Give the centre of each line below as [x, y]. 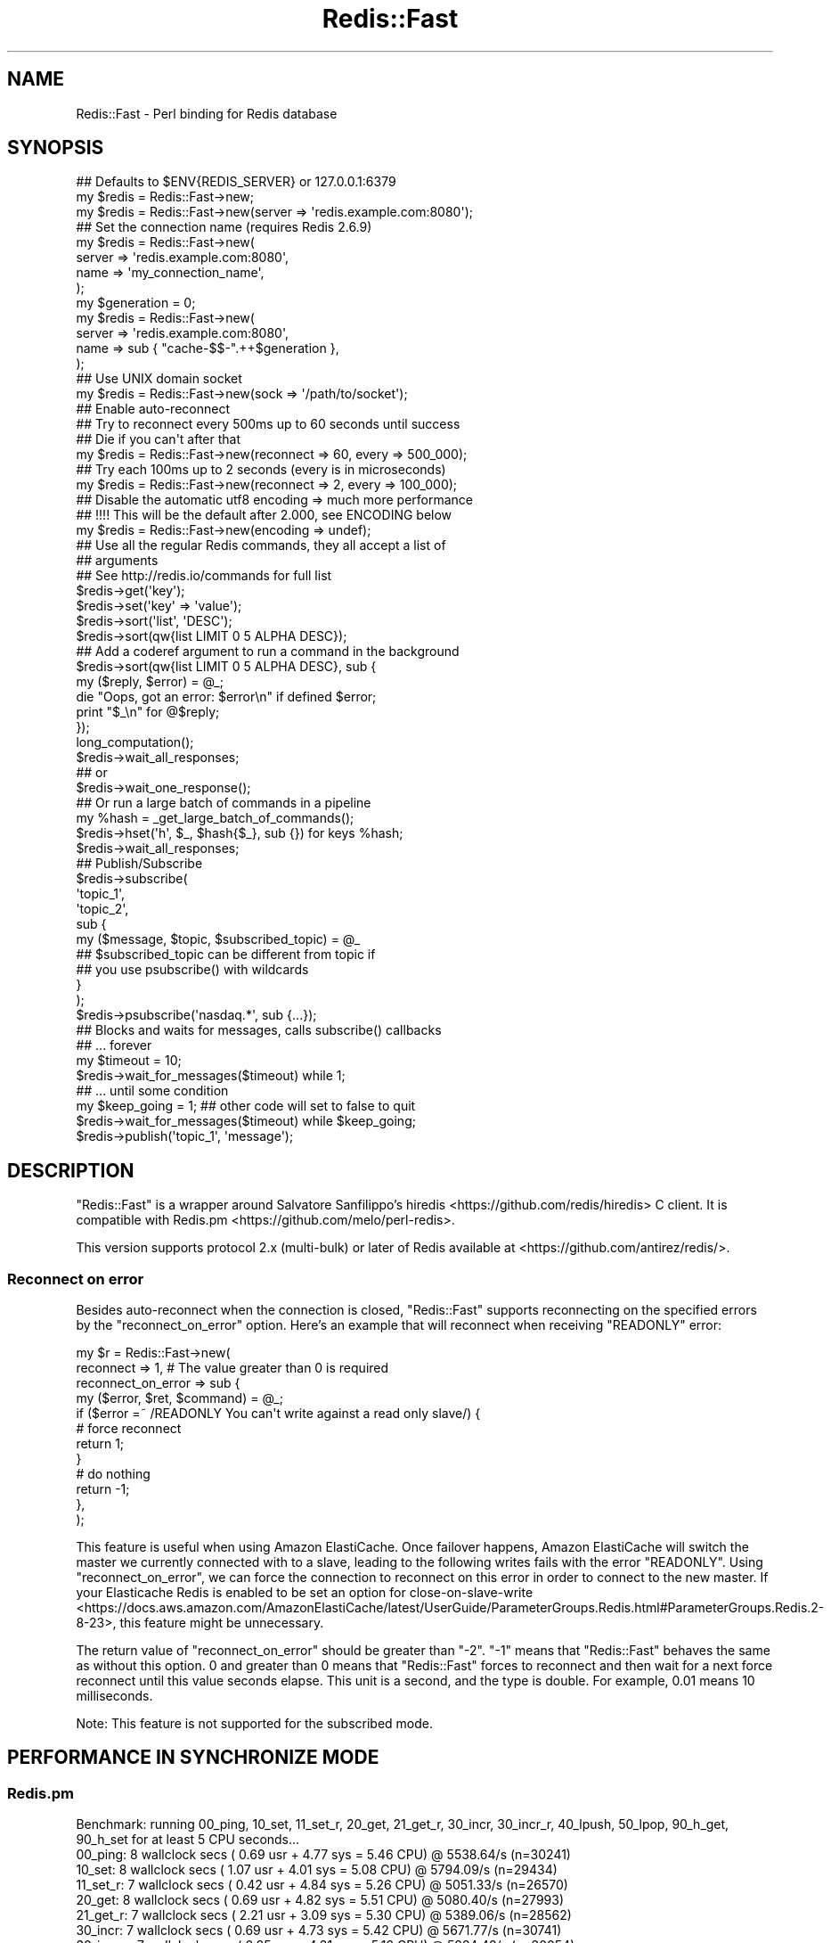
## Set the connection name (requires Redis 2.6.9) [224, 227]
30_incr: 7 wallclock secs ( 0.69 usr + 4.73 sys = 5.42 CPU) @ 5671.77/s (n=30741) [319, 1931]
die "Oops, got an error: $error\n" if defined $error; [226, 697]
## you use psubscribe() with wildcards [192, 970]
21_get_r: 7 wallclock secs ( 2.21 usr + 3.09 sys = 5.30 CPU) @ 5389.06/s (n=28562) [324, 1915]
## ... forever [114, 1045]
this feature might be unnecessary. [222, 1623]
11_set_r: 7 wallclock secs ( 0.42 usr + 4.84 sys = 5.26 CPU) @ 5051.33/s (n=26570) [322, 1885]
